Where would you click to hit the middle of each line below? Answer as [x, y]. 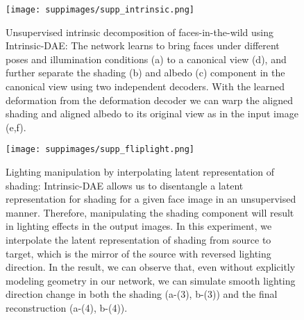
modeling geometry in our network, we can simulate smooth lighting [151, 280]
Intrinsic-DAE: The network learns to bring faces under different [143, 45]
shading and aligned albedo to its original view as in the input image [152, 113]
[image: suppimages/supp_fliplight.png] [100, 150]
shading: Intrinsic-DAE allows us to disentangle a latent [125, 185]
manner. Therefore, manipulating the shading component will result [150, 212]
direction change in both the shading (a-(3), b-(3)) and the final [142, 294]
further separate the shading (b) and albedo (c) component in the [145, 73]
